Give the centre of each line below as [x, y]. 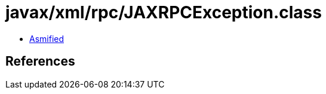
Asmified [47, 38]
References [40, 61]
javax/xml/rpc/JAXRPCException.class [164, 12]
